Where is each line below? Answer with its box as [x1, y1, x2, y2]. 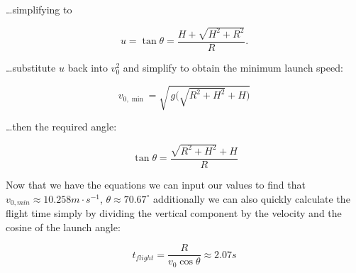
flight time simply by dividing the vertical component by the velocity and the [6, 206, 342, 221]
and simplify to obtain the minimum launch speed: [123, 60, 343, 74]
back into [67, 60, 108, 74]
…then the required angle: [6, 119, 117, 134]
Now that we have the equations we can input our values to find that [6, 177, 306, 192]
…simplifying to [6, 2, 72, 16]
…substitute [6, 60, 56, 74]
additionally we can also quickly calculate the [153, 191, 350, 206]
